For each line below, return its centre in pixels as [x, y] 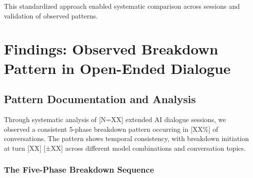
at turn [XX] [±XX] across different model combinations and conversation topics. [125, 148]
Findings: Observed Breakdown [111, 49]
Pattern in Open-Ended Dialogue [117, 68]
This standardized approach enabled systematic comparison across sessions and [122, 6]
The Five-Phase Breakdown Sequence [79, 169]
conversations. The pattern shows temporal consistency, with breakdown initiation [126, 138]
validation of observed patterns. [51, 15]
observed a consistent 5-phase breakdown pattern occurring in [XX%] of [111, 129]
